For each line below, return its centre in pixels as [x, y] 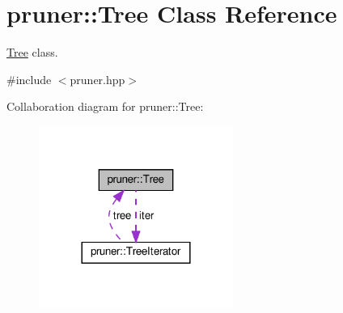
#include [29, 79]
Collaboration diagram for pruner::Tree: [105, 106]
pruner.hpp [97, 79]
